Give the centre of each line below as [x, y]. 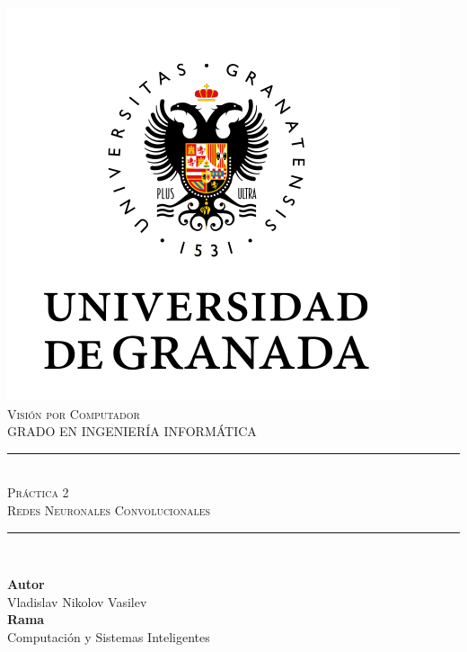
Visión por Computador [74, 413]
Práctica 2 [38, 492]
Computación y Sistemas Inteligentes [109, 636]
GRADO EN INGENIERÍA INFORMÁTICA [132, 431]
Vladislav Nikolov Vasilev [77, 601]
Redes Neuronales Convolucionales [109, 509]
